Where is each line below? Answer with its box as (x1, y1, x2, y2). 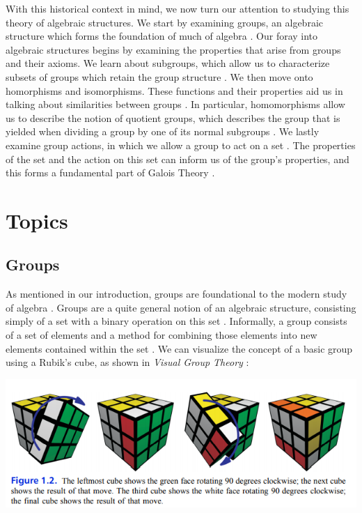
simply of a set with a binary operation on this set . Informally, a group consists (6, 314, 347, 328)
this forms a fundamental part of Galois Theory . (6, 165, 215, 180)
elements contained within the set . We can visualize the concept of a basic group (6, 341, 353, 355)
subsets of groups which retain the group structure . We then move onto (6, 69, 313, 84)
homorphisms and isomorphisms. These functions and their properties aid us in (6, 83, 343, 98)
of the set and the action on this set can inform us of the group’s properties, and (6, 151, 349, 166)
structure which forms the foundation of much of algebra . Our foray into (6, 29, 318, 43)
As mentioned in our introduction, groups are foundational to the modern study (6, 286, 347, 301)
